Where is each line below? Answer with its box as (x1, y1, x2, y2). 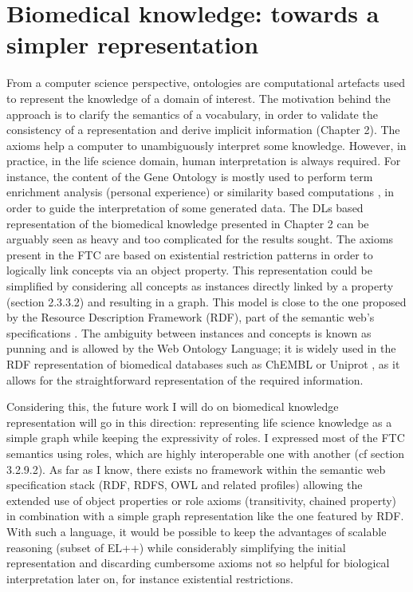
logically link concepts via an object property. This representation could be (6, 262, 372, 278)
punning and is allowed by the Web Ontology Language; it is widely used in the (6, 340, 396, 357)
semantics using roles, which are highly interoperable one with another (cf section (6, 444, 405, 461)
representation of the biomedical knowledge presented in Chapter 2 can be (6, 215, 369, 231)
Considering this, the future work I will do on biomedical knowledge (6, 398, 339, 415)
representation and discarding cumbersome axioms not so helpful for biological (6, 555, 390, 571)
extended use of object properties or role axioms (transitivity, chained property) (6, 491, 397, 508)
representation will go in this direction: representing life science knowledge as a (6, 413, 392, 430)
